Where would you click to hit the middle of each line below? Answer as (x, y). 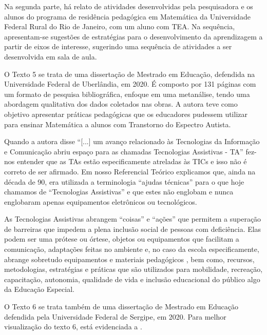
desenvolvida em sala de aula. (51, 56)
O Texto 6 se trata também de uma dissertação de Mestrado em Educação (121, 307)
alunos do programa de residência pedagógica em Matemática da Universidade (127, 16)
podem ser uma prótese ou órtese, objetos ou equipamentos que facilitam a (122, 239)
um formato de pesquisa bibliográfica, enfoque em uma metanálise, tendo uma (127, 94)
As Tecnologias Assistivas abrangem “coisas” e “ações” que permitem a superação (133, 219)
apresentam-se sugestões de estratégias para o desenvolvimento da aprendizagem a (133, 36)
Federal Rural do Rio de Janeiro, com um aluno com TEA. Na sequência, (120, 26)
